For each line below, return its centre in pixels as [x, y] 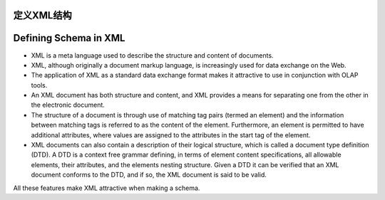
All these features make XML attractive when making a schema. [107, 188]
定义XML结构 [42, 15]
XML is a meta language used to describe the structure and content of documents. [152, 55]
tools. [39, 85]
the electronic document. [68, 105]
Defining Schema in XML [69, 38]
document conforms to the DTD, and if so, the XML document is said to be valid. [149, 175]
